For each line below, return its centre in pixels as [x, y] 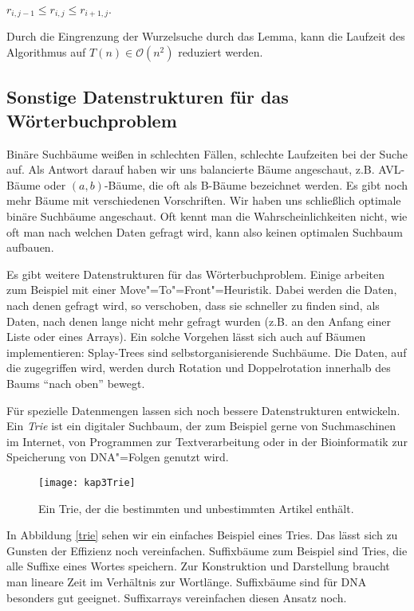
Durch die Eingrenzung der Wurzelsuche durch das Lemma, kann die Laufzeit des [206, 36]
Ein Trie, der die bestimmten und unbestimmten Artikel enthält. [196, 508]
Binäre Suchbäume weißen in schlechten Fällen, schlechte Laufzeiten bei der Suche [207, 153]
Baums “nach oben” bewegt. [76, 383]
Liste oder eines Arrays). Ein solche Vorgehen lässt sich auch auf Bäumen [186, 337]
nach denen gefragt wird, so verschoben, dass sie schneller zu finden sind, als [193, 305]
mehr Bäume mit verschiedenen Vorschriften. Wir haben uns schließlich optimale [204, 200]
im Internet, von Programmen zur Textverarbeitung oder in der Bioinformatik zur [207, 441]
